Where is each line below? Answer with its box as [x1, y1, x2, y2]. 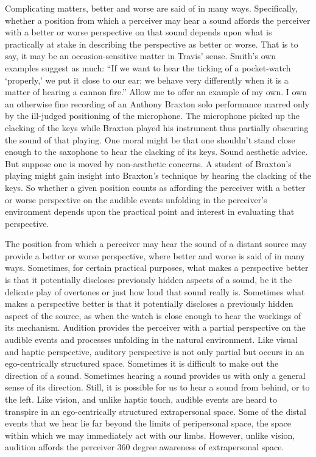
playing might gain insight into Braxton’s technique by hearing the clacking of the [5, 169, 311, 182]
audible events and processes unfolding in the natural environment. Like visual [5, 333, 298, 346]
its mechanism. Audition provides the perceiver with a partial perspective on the [5, 321, 306, 334]
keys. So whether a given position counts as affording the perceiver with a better [5, 181, 306, 193]
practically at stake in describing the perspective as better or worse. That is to [5, 37, 298, 50]
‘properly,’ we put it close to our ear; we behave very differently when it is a [5, 73, 289, 86]
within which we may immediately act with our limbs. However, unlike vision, [5, 428, 295, 441]
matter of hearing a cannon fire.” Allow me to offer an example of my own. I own [5, 85, 307, 98]
